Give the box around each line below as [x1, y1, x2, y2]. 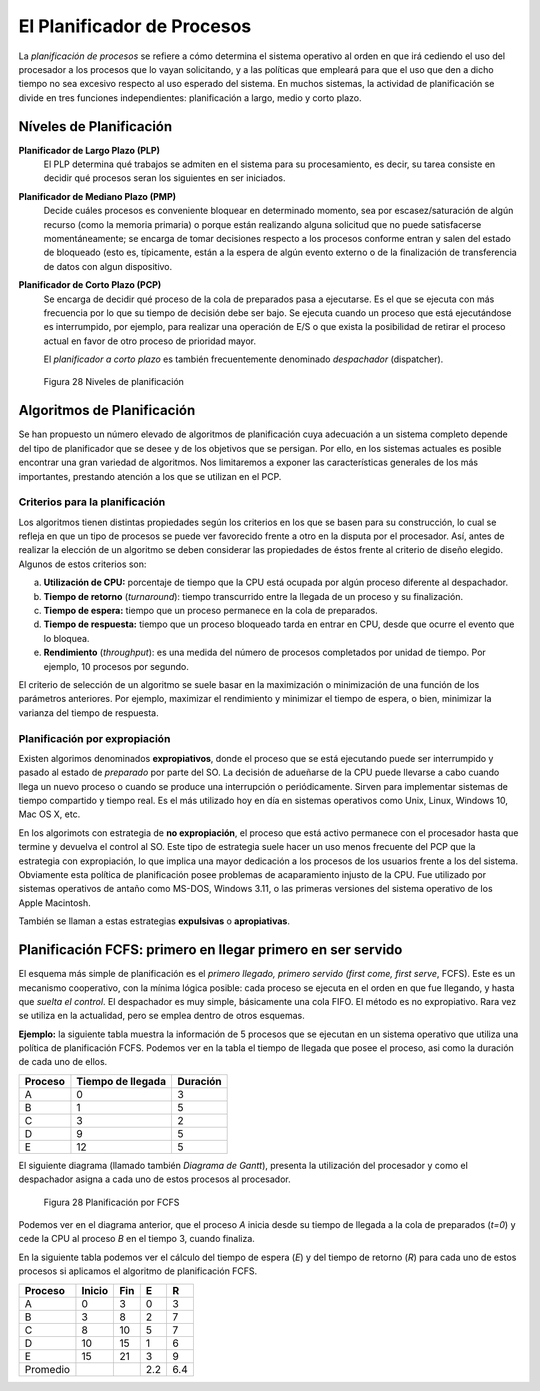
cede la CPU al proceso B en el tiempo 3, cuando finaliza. [18, 1233, 255, 1245]
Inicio [81, 1283, 109, 1297]
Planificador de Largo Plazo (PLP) [18, 144, 160, 156]
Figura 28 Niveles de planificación [43, 376, 185, 388]
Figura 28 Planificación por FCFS [43, 1196, 180, 1208]
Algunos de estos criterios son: [18, 558, 147, 570]
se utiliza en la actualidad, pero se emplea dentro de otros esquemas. [18, 1010, 305, 1022]
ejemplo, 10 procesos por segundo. [43, 660, 189, 672]
